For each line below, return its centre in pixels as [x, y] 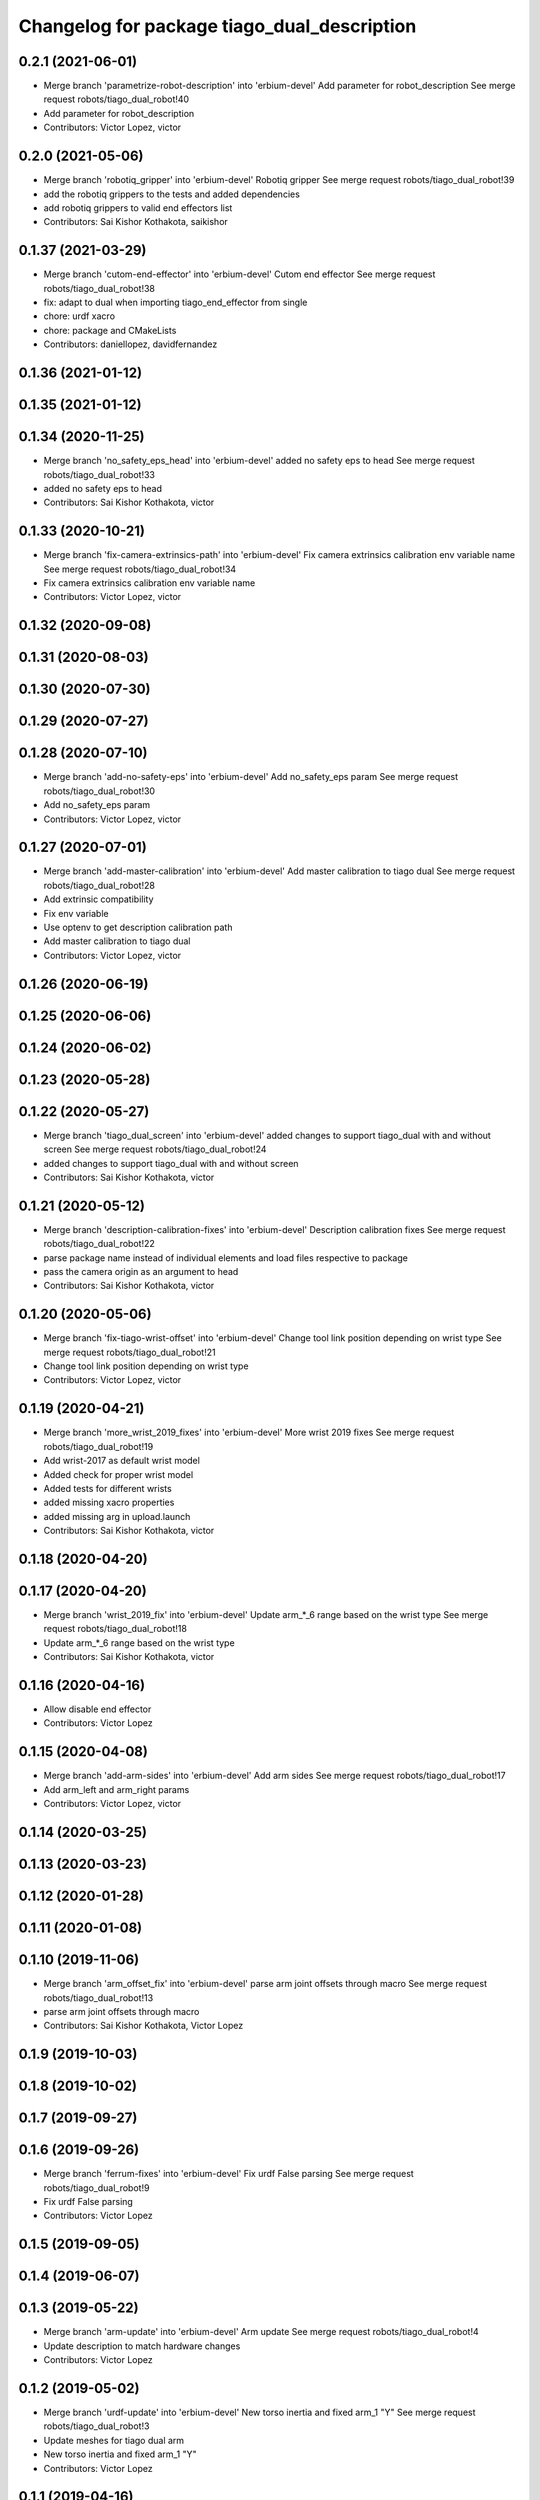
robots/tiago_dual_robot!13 [98, 1997]
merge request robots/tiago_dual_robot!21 [129, 1352]
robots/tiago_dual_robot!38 [99, 288]
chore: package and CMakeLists [110, 330]
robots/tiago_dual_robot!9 [96, 2187]
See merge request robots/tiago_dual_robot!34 [140, 569]
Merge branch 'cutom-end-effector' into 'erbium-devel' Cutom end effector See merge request [239, 274]
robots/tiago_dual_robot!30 [99, 791]
